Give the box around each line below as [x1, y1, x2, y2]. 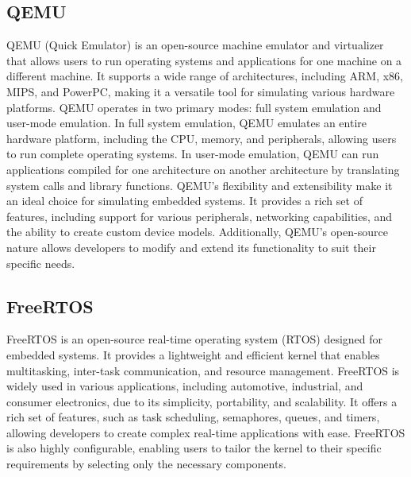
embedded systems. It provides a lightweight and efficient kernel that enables [6, 346, 380, 363]
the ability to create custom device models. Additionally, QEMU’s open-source [6, 223, 388, 240]
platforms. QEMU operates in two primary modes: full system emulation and [6, 99, 382, 115]
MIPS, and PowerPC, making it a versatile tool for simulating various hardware [6, 83, 395, 99]
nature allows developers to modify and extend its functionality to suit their [6, 238, 376, 255]
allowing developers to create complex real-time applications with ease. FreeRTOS [6, 424, 405, 440]
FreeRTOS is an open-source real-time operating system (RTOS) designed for [6, 331, 383, 347]
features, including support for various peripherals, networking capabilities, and [6, 207, 393, 224]
